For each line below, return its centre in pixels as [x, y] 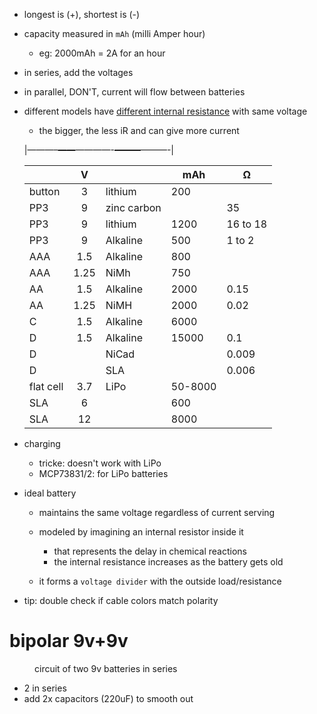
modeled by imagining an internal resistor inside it [141, 532]
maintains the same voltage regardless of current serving [157, 512]
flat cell [46, 386]
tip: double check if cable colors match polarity [121, 600]
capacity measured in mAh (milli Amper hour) [114, 33]
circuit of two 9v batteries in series [106, 668]
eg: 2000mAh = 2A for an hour [102, 53]
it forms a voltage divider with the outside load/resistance [160, 581]
